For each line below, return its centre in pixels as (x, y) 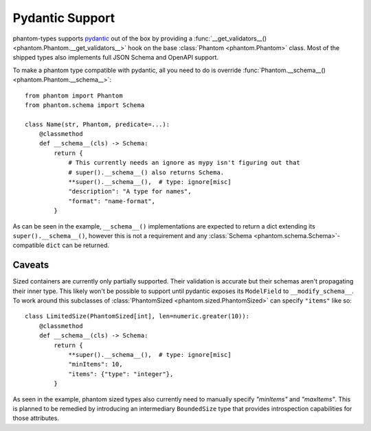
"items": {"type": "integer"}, (121, 374)
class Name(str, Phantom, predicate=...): (98, 124)
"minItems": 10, (95, 364)
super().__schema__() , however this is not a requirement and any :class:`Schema (132, 235)
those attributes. (36, 418)
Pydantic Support (64, 18)
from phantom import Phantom (74, 95)
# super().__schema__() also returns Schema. (146, 172)
